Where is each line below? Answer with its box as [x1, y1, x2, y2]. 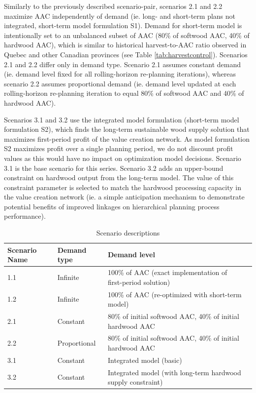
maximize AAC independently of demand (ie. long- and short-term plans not [4, 10, 236, 21]
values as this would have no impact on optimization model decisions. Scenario [4, 153, 241, 163]
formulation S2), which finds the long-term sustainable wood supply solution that [4, 124, 250, 134]
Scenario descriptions [96, 228, 160, 238]
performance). [4, 211, 46, 221]
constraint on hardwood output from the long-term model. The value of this [4, 172, 234, 183]
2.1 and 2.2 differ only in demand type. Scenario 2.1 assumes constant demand [4, 59, 241, 69]
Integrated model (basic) [107, 354, 182, 365]
